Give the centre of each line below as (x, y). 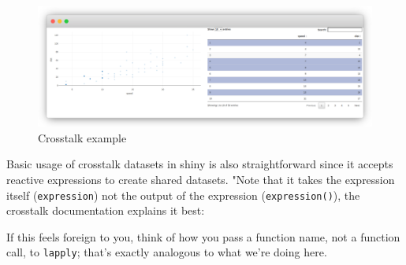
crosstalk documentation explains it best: (106, 210)
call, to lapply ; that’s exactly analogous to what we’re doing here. (167, 252)
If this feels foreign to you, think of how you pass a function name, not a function (203, 236)
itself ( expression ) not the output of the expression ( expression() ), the (183, 195)
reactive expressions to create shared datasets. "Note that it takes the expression (201, 179)
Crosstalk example (82, 137)
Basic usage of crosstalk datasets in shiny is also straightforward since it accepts (200, 164)
